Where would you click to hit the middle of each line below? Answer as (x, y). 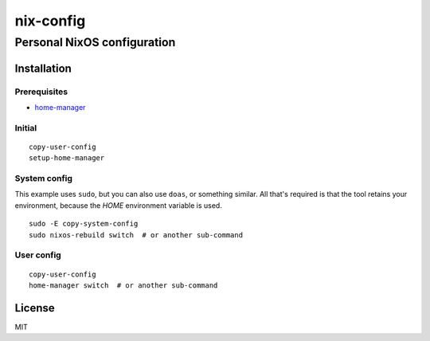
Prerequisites (41, 92)
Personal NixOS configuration (95, 42)
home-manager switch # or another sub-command (123, 285)
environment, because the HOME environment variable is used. (118, 205)
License (35, 308)
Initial (26, 127)
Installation (43, 68)
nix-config (50, 21)
